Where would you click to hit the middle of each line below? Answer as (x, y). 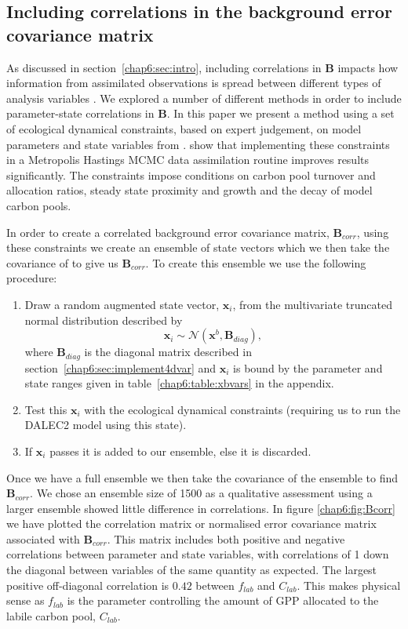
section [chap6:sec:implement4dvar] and (120, 367)
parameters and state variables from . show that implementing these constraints (198, 144)
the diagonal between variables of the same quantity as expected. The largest (192, 570)
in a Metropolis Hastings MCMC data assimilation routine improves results (188, 160)
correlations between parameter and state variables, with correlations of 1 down (198, 554)
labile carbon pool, (51, 615)
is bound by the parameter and (308, 367)
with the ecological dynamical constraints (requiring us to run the (242, 409)
